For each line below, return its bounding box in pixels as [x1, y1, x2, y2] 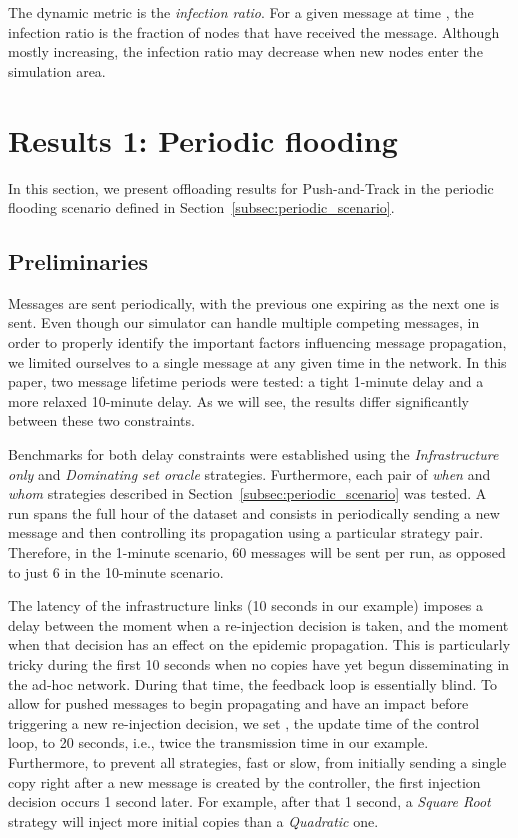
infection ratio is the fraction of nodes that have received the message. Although [8, 21, 500, 42]
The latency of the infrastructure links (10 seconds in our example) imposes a [8, 595, 484, 616]
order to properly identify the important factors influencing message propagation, [8, 332, 507, 353]
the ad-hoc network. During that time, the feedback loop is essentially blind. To [8, 673, 497, 694]
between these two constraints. [8, 410, 195, 431]
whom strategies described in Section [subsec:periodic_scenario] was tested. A [8, 483, 487, 504]
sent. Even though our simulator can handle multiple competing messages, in [8, 312, 480, 333]
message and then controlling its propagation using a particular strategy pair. [8, 522, 484, 543]
